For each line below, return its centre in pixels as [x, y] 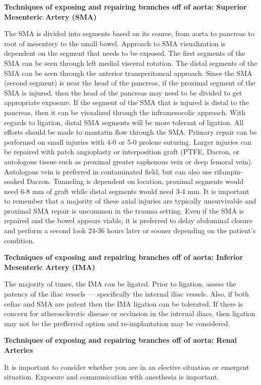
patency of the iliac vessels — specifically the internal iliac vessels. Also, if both [126, 294]
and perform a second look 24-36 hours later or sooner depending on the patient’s [130, 230]
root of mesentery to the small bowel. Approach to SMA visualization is [115, 43]
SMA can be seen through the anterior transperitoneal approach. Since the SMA [128, 73]
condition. [19, 240]
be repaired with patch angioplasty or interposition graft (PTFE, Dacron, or [122, 152]
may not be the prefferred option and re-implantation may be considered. [117, 323]
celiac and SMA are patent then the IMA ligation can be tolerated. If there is [124, 303]
